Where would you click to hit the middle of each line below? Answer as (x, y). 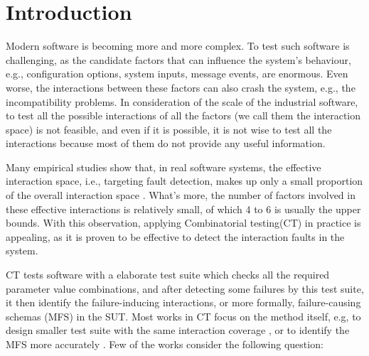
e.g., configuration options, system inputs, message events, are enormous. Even (177, 74)
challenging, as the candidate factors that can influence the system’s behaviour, (178, 59)
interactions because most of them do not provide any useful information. (166, 143)
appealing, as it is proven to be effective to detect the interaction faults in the (175, 236)
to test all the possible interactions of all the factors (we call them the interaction (183, 115)
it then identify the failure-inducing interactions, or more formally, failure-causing (183, 302)
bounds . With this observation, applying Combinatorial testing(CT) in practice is (183, 223)
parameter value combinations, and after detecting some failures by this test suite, (185, 288)
